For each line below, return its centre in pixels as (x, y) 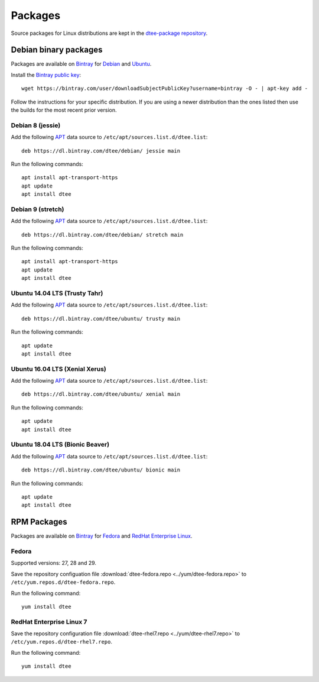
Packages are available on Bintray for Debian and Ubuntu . (81, 64)
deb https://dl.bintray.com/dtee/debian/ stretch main (102, 235)
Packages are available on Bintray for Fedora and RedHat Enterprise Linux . (102, 536)
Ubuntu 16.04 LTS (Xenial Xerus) (58, 369)
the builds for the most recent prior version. (64, 110)
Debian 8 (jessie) (36, 125)
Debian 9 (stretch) (38, 209)
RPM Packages (39, 522)
